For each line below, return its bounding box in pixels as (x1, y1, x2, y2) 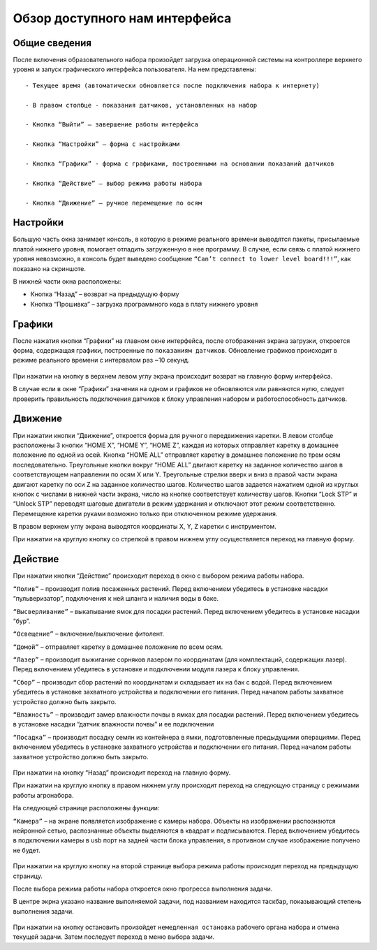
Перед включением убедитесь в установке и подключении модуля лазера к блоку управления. (13, 665, 300, 673)
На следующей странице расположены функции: (13, 804, 160, 812)
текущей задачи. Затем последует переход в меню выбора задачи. (13, 933, 215, 941)
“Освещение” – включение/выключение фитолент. (13, 629, 164, 638)
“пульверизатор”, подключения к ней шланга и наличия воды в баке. (13, 594, 219, 603)
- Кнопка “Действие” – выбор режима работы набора (25, 179, 202, 187)
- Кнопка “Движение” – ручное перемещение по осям (25, 199, 202, 207)
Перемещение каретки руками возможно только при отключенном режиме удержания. (13, 509, 278, 518)
